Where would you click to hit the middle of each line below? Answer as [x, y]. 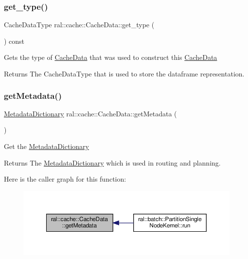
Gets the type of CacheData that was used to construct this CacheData [111, 57]
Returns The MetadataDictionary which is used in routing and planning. [112, 162]
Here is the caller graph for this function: [65, 179]
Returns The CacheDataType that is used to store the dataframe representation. [124, 74]
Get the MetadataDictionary [46, 146]
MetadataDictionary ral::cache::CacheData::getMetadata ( [90, 113]
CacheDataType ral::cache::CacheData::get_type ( [79, 25]
